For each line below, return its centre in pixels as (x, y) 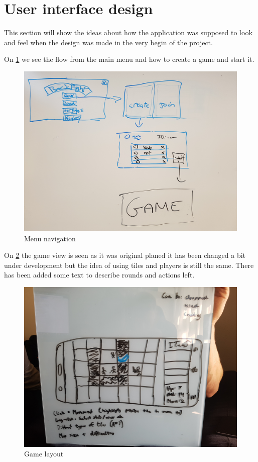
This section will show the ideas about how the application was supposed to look (128, 32)
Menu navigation (50, 238)
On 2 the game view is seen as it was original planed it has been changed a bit (125, 255)
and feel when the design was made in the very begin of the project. (108, 42)
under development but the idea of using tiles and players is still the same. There (129, 265)
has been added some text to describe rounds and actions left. (99, 275)
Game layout (44, 454)
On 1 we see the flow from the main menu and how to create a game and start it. (129, 59)
